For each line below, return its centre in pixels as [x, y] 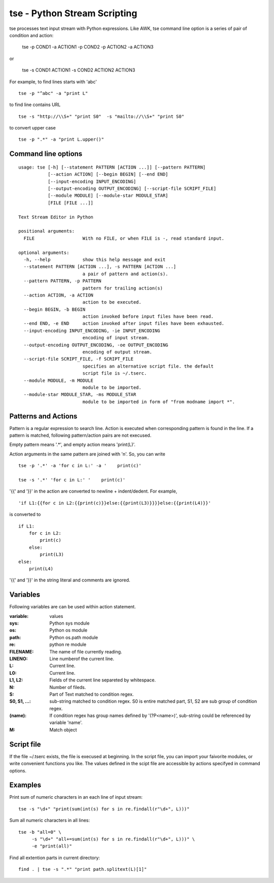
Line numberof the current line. [82, 659]
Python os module [68, 630]
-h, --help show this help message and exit [95, 259]
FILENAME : [22, 651]
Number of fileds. [68, 687]
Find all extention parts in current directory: [55, 858]
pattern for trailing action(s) [123, 288]
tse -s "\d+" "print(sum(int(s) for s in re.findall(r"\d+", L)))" [104, 809]
